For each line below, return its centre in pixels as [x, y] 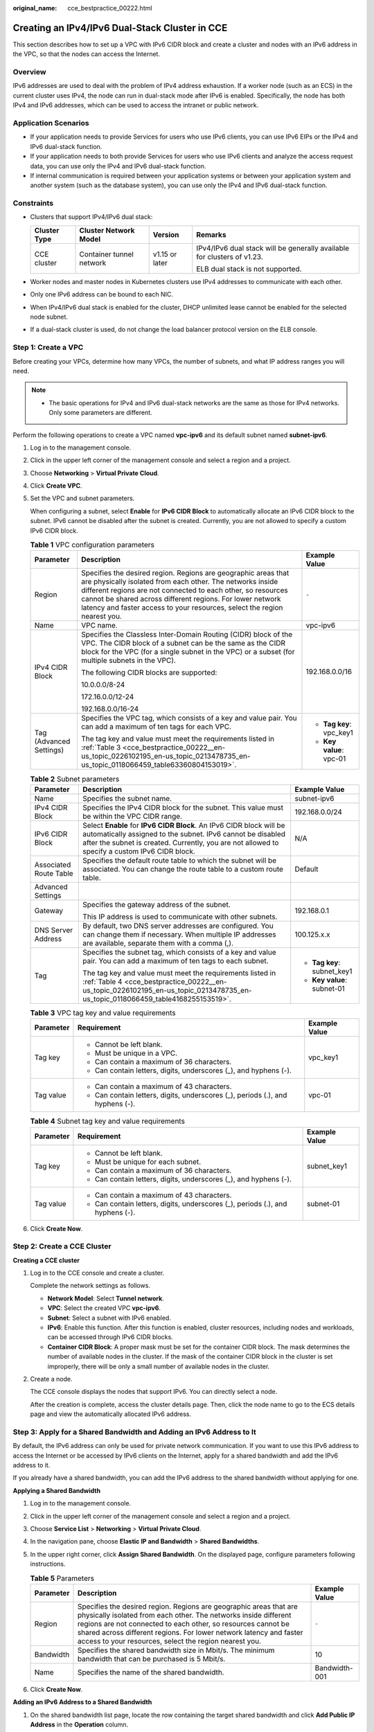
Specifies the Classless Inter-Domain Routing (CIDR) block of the [187, 635]
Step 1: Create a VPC [48, 348]
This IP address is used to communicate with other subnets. [180, 917]
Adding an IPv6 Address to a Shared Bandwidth [82, 1702]
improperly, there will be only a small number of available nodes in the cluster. [159, 1366]
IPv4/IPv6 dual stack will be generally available [273, 248]
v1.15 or [165, 254]
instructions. [48, 1564]
